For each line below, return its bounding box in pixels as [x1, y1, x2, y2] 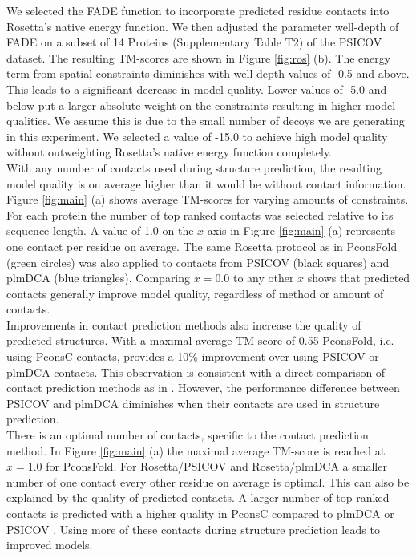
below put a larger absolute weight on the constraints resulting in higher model [6, 96, 396, 113]
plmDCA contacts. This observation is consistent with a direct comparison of [6, 363, 386, 380]
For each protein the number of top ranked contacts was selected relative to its [6, 206, 394, 223]
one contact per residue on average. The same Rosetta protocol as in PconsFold [6, 237, 398, 254]
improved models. [6, 536, 93, 553]
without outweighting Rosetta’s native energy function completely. [6, 144, 333, 160]
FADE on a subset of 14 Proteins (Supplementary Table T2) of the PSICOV [6, 34, 382, 51]
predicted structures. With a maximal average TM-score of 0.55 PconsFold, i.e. [6, 332, 394, 349]
